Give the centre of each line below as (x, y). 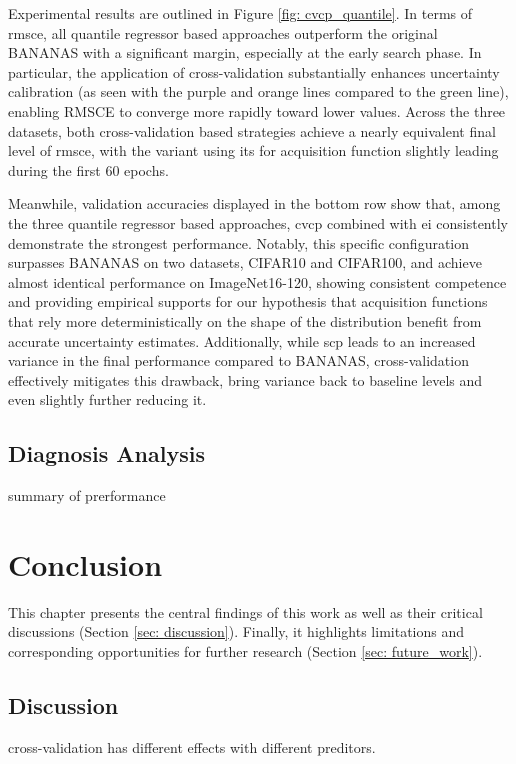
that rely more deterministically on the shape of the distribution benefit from (245, 320)
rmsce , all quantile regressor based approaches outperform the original (223, 32)
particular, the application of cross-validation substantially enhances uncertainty (254, 71)
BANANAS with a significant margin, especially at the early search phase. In (245, 52)
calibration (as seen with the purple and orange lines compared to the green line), (258, 91)
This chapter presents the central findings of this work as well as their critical (245, 611)
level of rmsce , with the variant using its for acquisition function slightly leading (253, 150)
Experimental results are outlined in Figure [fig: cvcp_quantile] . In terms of (240, 13)
